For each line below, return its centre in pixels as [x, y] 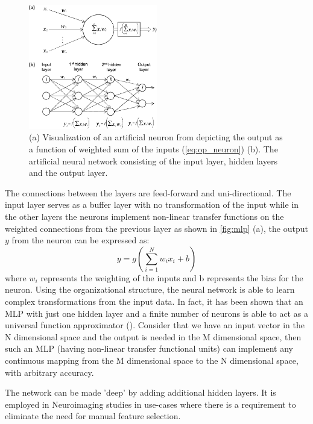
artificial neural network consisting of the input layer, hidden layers [153, 161]
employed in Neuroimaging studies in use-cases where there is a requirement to [150, 404]
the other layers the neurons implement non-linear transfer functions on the [144, 217]
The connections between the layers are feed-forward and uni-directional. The [148, 192]
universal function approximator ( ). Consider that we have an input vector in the [155, 325]
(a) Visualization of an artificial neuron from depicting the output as [156, 137]
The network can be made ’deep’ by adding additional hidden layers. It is [141, 392]
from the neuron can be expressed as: [81, 240]
